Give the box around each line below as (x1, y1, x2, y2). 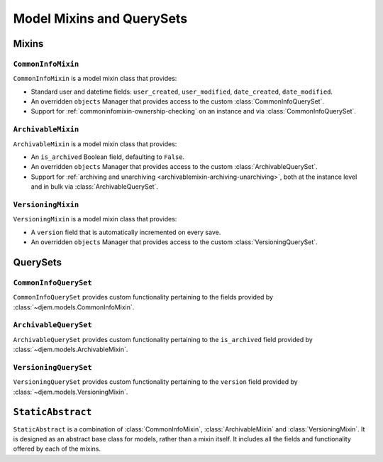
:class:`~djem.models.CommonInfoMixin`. (13, 302, 135, 312)
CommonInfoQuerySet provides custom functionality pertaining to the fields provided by (13, 293, 273, 302)
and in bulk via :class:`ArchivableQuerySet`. (30, 182, 159, 191)
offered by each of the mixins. (13, 444, 101, 453)
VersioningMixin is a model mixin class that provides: (13, 215, 177, 224)
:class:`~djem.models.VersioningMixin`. (13, 387, 128, 396)
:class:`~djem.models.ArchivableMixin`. (13, 345, 128, 354)
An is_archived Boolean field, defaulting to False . (30, 153, 185, 161)
